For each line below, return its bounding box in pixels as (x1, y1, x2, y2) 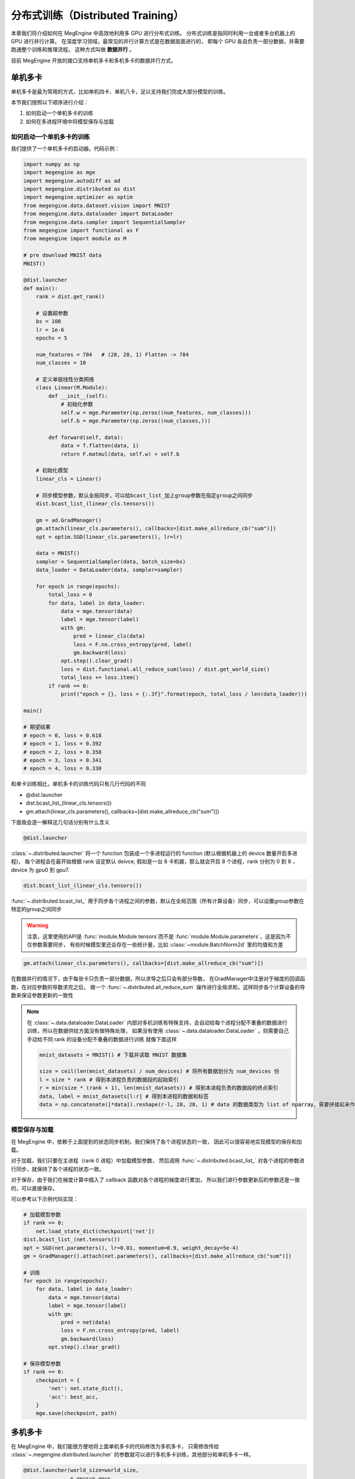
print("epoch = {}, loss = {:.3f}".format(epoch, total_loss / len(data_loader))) (60, 690, 308, 697)
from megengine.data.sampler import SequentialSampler (23, 219, 186, 225)
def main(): (23, 285, 59, 292)
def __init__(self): (48, 392, 108, 399)
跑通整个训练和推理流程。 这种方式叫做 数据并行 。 (11, 46, 135, 53)
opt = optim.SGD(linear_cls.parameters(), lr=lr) (35, 533, 183, 540)
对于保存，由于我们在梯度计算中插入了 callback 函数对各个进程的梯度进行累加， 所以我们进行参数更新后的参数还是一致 (11, 1176, 300, 1183)
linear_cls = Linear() (35, 475, 102, 482)
